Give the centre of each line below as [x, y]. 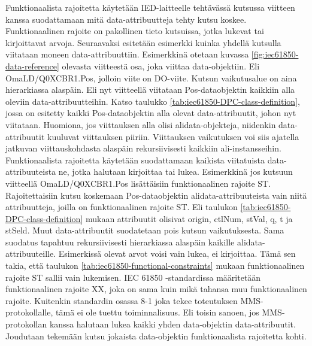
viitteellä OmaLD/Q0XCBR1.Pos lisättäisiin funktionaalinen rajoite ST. [138, 183]
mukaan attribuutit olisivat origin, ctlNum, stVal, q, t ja [189, 218]
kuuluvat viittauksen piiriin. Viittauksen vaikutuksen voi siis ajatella [173, 136]
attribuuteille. [31, 254]
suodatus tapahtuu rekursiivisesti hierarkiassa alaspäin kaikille [120, 242]
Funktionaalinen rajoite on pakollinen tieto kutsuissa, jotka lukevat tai [135, 31]
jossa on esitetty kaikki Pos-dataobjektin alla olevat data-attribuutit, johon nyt [151, 113]
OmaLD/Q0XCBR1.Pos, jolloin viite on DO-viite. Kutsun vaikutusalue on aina [151, 78]
